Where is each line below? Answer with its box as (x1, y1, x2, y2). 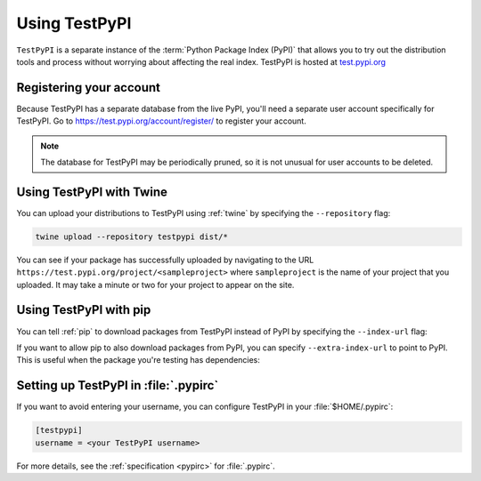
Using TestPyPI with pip (16, 302, 151, 317)
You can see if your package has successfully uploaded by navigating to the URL (16, 254, 314, 265)
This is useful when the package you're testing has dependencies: (16, 355, 260, 365)
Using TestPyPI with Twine (16, 184, 168, 199)
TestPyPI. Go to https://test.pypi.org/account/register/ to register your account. (16, 116, 306, 126)
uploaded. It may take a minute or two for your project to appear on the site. (16, 279, 295, 290)
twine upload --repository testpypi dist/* (35, 231, 229, 242)
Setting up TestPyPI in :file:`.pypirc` (16, 378, 219, 393)
